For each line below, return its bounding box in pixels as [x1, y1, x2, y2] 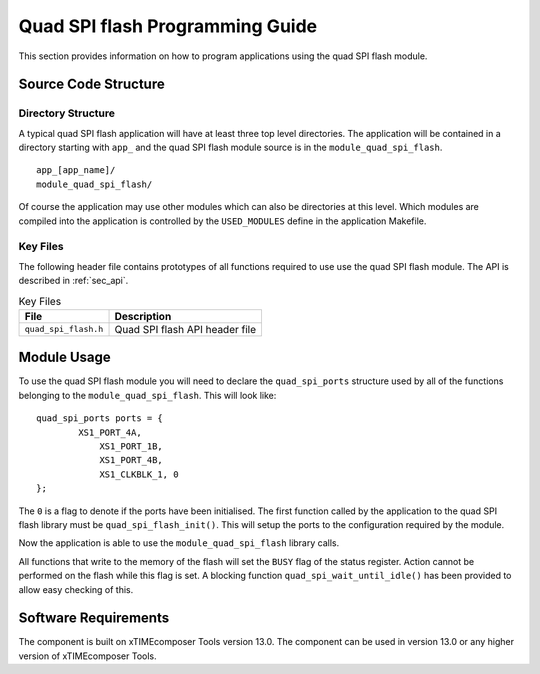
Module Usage [18, 349, 112, 366]
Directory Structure [18, 106, 115, 120]
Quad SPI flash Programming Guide [18, 15, 318, 37]
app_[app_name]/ [36, 165, 116, 176]
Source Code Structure [18, 76, 165, 93]
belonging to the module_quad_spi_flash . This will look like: [18, 389, 277, 401]
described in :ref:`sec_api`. [18, 275, 129, 287]
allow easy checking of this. [18, 583, 134, 595]
